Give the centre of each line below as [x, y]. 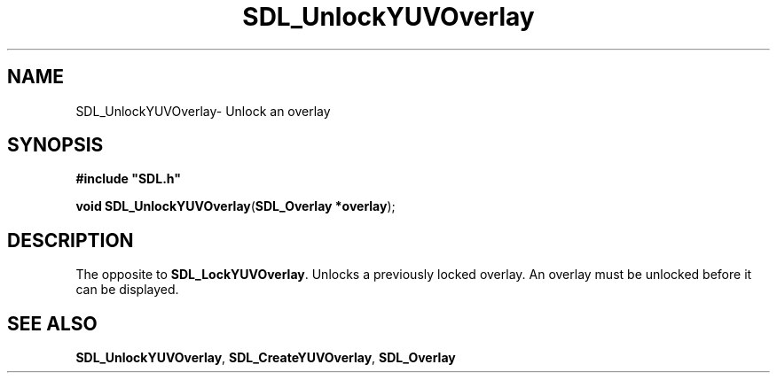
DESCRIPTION [71, 240]
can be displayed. [127, 290]
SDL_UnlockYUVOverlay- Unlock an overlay [203, 111]
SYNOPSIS [55, 145]
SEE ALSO [52, 323]
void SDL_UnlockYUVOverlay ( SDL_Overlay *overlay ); [235, 206]
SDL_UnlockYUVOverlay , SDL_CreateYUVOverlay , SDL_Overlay [266, 358]
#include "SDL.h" [128, 179]
